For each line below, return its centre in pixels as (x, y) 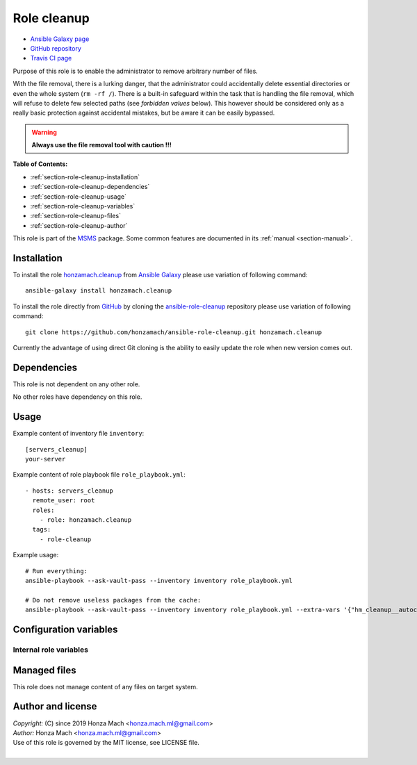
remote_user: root (64, 501)
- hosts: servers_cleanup (69, 491)
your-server (46, 459)
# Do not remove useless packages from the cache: (113, 600)
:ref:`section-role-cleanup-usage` (78, 196)
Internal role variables (50, 650)
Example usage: (36, 555)
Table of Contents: (40, 164)
